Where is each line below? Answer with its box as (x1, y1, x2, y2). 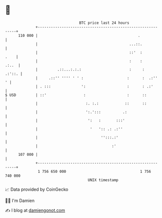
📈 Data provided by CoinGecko (5, 186, 69, 192)
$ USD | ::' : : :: (5, 92, 147, 98)
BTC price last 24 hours (79, 20, 130, 25)
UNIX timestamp (88, 177, 119, 183)
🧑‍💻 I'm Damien (5, 198, 35, 203)
